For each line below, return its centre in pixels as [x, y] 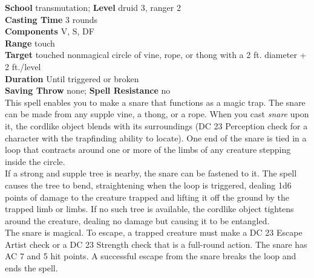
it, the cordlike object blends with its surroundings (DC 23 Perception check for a [156, 125]
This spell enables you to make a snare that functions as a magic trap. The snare [155, 102]
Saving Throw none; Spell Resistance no [88, 90]
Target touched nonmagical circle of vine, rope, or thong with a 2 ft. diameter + [156, 55]
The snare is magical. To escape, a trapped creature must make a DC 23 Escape [154, 232]
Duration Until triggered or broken [72, 78]
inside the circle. [35, 161]
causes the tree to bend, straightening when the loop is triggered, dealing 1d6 [148, 185]
